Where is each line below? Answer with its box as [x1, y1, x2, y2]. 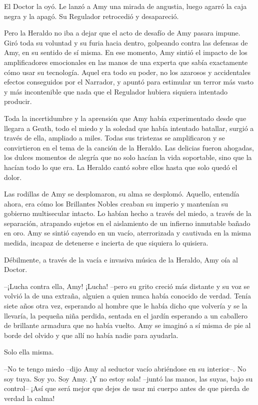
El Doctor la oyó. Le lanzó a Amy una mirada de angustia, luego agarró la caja [4, 1, 247, 11]
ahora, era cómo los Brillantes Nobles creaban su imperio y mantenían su [4, 198, 228, 208]
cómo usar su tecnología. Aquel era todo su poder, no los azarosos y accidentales [4, 66, 250, 77]
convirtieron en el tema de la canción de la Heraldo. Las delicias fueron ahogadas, [4, 142, 254, 152]
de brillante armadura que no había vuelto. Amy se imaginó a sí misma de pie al [4, 320, 251, 330]
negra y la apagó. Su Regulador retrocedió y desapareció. [4, 10, 179, 21]
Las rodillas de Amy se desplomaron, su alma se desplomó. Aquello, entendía [4, 188, 239, 199]
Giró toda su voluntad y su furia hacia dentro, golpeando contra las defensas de [4, 37, 248, 47]
